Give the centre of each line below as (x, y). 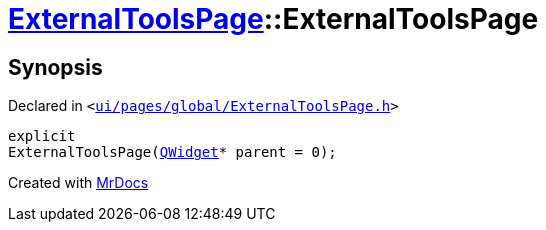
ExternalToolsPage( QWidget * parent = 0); (172, 152)
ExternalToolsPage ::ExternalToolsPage (273, 19)
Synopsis (55, 67)
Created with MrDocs (78, 183)
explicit (42, 136)
